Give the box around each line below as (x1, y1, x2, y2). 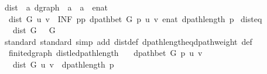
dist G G (12, 24, 56, 36)
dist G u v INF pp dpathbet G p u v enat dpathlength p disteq (8, 12, 262, 24)
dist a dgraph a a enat (4, 1, 108, 13)
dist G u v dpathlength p (12, 58, 114, 70)
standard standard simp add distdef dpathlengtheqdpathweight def (4, 35, 252, 47)
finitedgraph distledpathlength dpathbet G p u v (8, 47, 203, 59)
